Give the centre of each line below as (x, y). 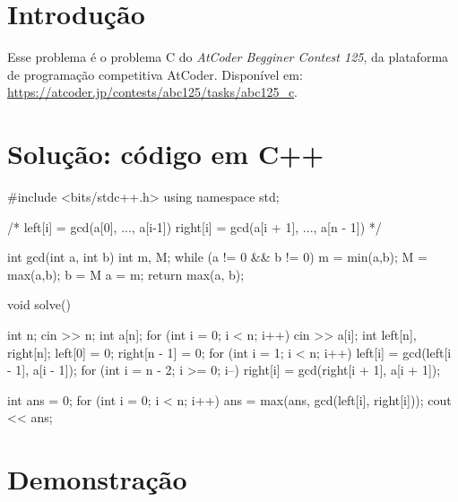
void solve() (39, 304)
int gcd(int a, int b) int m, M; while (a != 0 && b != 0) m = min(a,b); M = (218, 257)
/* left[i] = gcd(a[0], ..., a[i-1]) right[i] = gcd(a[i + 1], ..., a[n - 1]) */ (194, 226)
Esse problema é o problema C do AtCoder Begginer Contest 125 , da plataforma (228, 57)
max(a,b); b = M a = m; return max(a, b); (126, 274)
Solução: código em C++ (166, 154)
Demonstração (97, 479)
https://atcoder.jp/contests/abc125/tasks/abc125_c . (153, 92)
